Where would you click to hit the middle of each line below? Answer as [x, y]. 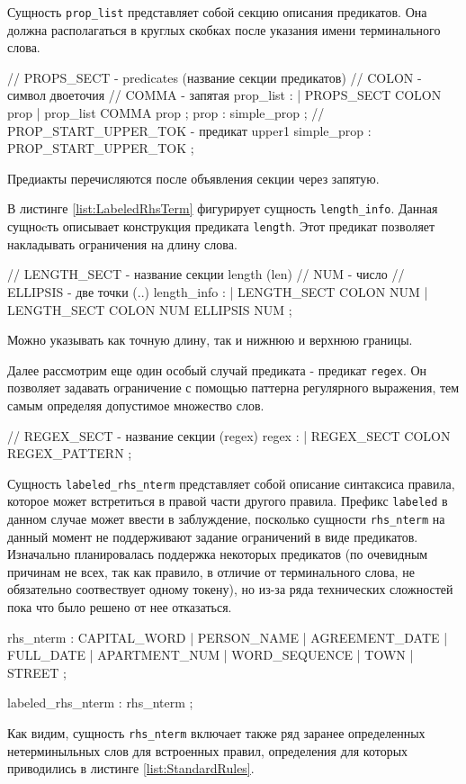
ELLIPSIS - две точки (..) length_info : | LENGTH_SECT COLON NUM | [218, 291]
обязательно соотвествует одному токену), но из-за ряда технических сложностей [230, 589]
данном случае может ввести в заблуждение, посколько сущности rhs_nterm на [226, 519]
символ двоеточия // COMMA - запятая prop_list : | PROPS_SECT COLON [224, 95]
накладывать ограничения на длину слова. [122, 243]
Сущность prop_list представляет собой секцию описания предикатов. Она [217, 12]
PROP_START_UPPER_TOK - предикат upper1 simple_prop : [189, 130]
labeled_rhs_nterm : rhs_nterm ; [100, 703]
